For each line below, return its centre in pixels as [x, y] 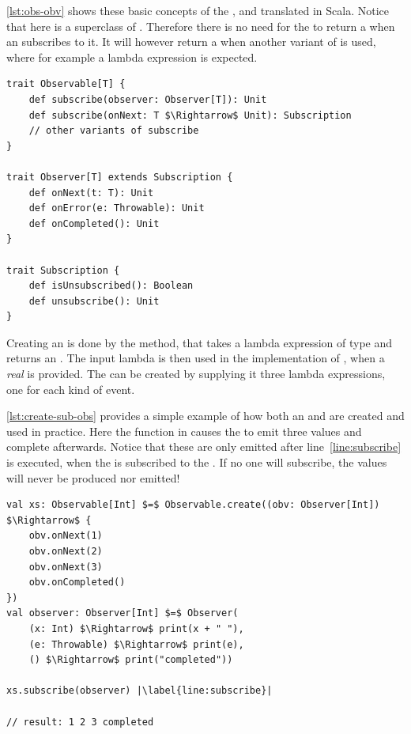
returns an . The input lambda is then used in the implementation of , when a [196, 358]
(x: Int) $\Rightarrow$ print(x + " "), [136, 628]
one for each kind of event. [71, 389]
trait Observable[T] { [66, 84]
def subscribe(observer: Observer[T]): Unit [148, 99]
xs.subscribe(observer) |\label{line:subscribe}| [140, 691]
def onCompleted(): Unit [94, 223]
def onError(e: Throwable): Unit [117, 208]
